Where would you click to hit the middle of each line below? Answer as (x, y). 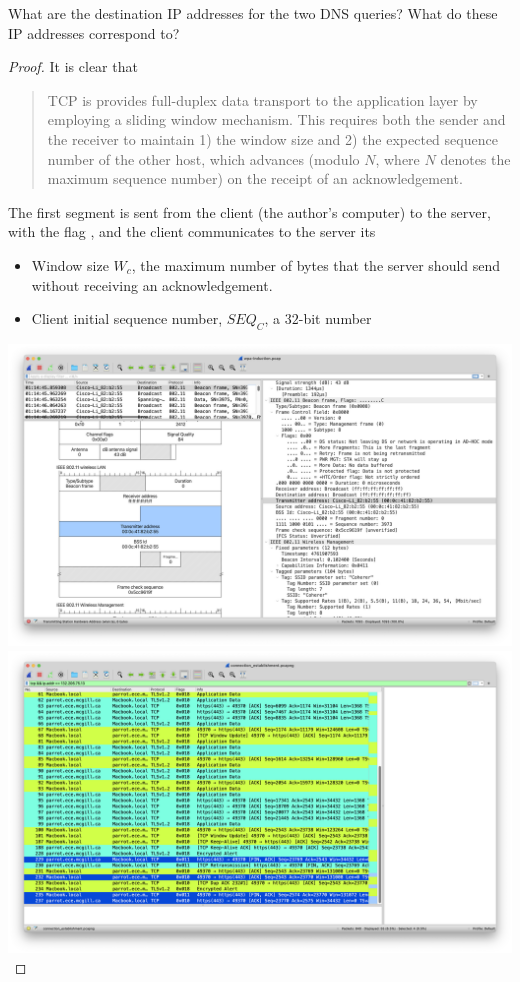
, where (397, 158)
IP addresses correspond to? (94, 32)
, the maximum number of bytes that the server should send (316, 264)
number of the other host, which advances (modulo (203, 158)
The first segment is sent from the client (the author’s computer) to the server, (249, 211)
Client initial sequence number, (127, 318)
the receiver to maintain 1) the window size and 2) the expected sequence (272, 138)
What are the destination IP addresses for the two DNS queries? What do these (253, 13)
